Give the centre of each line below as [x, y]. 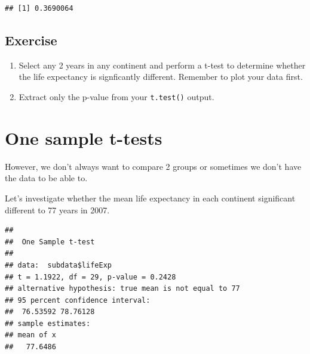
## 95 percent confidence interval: [78, 300]
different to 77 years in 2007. [57, 209]
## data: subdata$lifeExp [58, 265]
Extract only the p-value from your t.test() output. [116, 96]
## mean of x [30, 335]
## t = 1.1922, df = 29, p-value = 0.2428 [90, 277]
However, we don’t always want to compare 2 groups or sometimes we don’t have [153, 166]
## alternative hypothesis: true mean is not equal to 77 [122, 289]
